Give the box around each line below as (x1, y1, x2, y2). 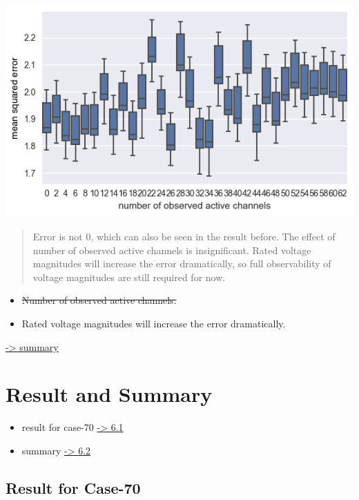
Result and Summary (6, 380, 213, 408)
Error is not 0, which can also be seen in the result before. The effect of (32, 229, 336, 243)
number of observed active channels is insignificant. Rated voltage (32, 242, 311, 257)
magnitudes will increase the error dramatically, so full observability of (32, 256, 331, 271)
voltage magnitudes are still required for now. (32, 269, 226, 284)
